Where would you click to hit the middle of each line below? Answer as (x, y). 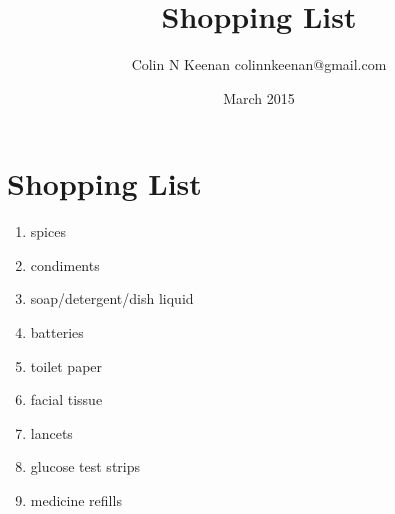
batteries (57, 332)
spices (48, 231)
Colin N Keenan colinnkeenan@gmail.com (259, 64)
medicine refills (76, 500)
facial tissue (66, 399)
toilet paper (66, 365)
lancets (51, 432)
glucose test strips (85, 466)
